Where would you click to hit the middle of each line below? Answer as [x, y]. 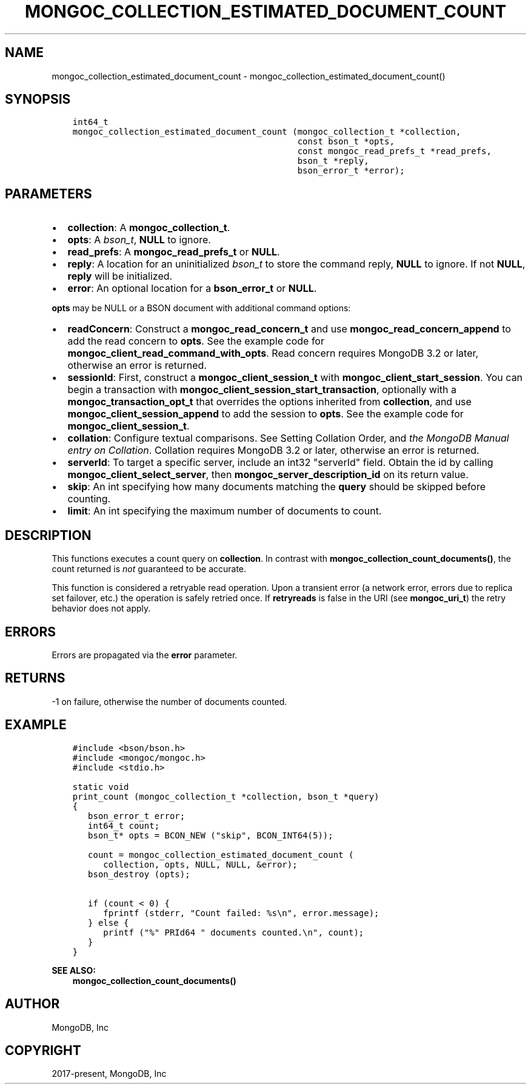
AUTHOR [32, 1004]
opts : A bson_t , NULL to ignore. [139, 240]
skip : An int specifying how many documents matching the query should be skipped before [277, 487]
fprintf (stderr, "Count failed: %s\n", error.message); [241, 913]
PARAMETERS [48, 194]
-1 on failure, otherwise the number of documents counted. [169, 701]
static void [101, 787]
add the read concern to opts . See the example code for [196, 341]
